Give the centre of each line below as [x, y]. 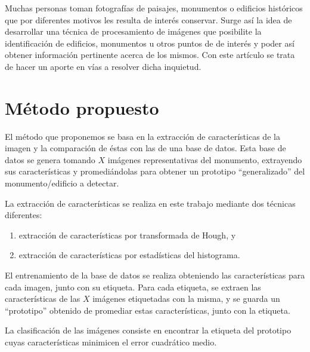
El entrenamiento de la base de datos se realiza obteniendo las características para [155, 275]
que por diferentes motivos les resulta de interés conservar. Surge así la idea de [148, 19]
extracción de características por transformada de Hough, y [127, 235]
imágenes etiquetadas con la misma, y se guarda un [186, 299]
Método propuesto [82, 107]
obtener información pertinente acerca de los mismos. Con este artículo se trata [150, 55]
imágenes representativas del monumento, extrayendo [205, 159]
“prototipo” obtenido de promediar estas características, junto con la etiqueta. [148, 310]
